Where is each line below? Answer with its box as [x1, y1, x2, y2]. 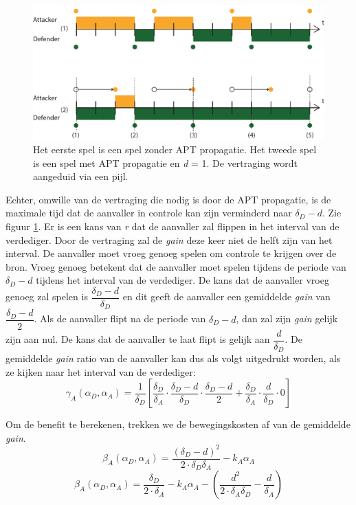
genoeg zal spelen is [5, 289, 88, 304]
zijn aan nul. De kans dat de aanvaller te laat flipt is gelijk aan [5, 332, 270, 346]
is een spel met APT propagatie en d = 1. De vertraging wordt [33, 155, 298, 170]
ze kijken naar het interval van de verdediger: [5, 364, 196, 379]
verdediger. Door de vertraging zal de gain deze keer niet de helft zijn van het [5, 232, 333, 247]
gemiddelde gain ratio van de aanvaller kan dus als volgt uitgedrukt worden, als [5, 351, 341, 366]
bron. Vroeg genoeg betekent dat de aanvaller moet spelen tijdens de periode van [5, 259, 346, 273]
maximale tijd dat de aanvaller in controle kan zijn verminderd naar [5, 205, 292, 220]
